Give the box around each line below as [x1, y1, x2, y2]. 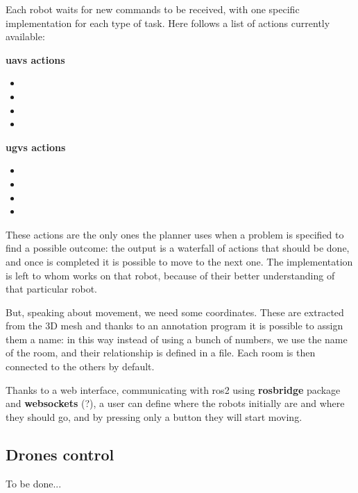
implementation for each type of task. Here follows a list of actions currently [6, 15, 330, 30]
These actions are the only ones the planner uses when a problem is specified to [6, 227, 344, 241]
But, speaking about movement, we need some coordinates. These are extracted [6, 304, 344, 319]
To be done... [6, 476, 62, 490]
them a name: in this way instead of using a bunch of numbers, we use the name [6, 331, 348, 346]
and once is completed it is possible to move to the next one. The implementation [6, 254, 353, 268]
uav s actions [6, 52, 65, 67]
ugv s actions [6, 139, 66, 154]
